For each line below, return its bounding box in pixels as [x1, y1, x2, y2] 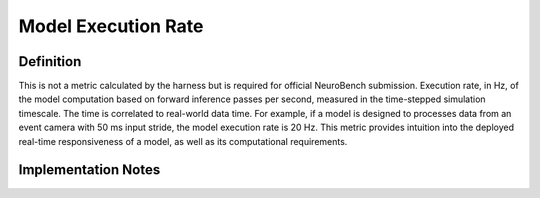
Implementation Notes [18, 161, 161, 179]
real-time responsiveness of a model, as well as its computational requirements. [18, 135, 348, 147]
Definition [18, 53, 82, 70]
